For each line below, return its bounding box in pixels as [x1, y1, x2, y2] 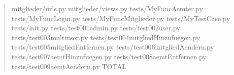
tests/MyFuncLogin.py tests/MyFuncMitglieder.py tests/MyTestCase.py [11, 13, 230, 23]
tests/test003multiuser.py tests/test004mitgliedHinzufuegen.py [11, 32, 200, 42]
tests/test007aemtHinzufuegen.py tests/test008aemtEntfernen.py [11, 51, 206, 61]
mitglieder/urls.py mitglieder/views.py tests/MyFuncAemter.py [11, 3, 203, 13]
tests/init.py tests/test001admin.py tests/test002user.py [11, 23, 180, 33]
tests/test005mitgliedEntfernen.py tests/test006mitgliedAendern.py [11, 42, 214, 52]
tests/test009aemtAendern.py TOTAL [11, 61, 127, 71]
